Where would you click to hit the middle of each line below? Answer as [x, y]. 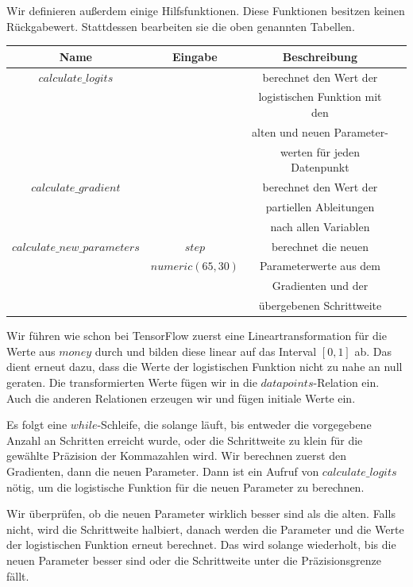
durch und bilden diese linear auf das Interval [206, 351]
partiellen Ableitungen [320, 206]
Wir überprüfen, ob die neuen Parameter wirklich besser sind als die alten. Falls [201, 514]
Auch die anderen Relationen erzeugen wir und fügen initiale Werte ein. [181, 398]
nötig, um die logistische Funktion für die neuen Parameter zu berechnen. [185, 487]
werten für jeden [320, 151]
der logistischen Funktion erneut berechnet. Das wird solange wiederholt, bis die [201, 545]
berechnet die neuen [320, 246]
